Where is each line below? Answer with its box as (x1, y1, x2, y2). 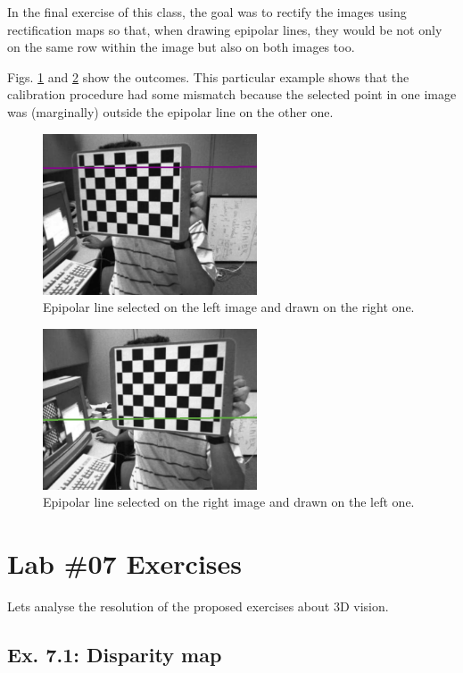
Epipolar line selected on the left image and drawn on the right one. (43, 298, 415, 316)
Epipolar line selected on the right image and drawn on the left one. (43, 492, 415, 511)
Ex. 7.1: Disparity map (7, 641, 222, 669)
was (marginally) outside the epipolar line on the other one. (7, 102, 334, 121)
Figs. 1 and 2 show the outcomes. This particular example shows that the (7, 67, 409, 86)
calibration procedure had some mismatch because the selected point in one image (7, 85, 457, 104)
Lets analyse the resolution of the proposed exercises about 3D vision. (7, 597, 389, 616)
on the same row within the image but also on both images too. (7, 38, 355, 56)
